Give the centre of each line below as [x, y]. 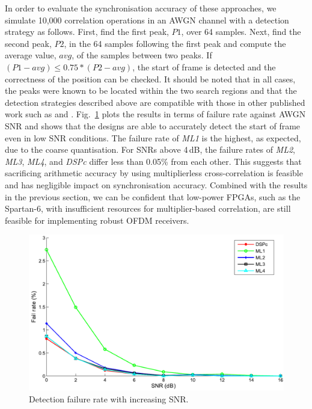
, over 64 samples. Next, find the [241, 32]
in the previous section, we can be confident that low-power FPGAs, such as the [153, 196]
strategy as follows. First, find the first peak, [87, 32]
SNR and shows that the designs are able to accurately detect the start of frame [153, 125]
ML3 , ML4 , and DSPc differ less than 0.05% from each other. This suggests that [153, 161]
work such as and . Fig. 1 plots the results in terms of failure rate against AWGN [155, 114]
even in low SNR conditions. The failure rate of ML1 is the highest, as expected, [153, 137]
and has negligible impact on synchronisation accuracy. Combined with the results [156, 184]
